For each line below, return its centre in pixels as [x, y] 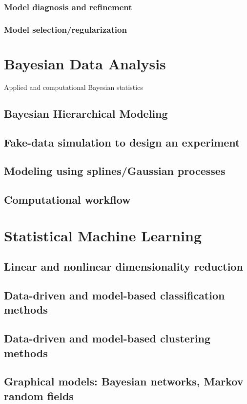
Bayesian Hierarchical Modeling [86, 113]
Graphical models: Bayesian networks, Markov [124, 381]
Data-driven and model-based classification [114, 295]
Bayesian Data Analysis [85, 63]
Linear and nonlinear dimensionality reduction [123, 266]
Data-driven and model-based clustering [107, 338]
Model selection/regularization [65, 29]
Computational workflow [67, 200]
